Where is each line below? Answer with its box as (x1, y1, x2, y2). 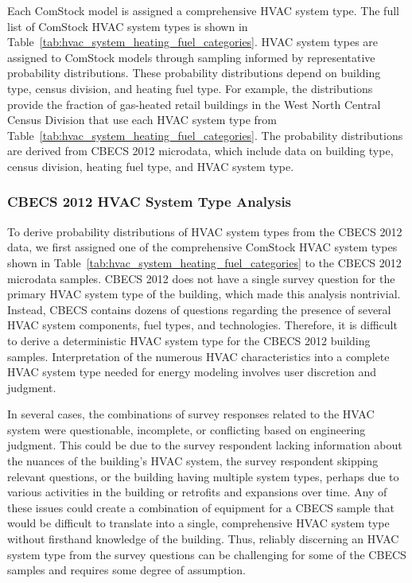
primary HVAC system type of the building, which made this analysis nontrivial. (7, 286, 401, 302)
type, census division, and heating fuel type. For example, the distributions (7, 80, 373, 96)
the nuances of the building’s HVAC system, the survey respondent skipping (7, 453, 379, 469)
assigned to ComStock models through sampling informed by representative (7, 49, 375, 65)
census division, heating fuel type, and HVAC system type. (7, 157, 294, 174)
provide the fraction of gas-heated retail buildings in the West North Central (7, 95, 381, 112)
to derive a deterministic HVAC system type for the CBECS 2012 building (7, 332, 371, 348)
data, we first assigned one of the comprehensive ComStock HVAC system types (7, 239, 398, 255)
